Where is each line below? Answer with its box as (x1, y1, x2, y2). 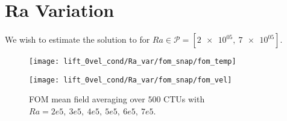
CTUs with (163, 93, 205, 105)
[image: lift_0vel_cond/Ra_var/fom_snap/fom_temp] (29, 57, 236, 66)
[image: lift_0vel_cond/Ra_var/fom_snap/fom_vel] (29, 75, 232, 84)
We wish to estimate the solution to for (5, 33, 150, 46)
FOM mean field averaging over (29, 93, 145, 105)
